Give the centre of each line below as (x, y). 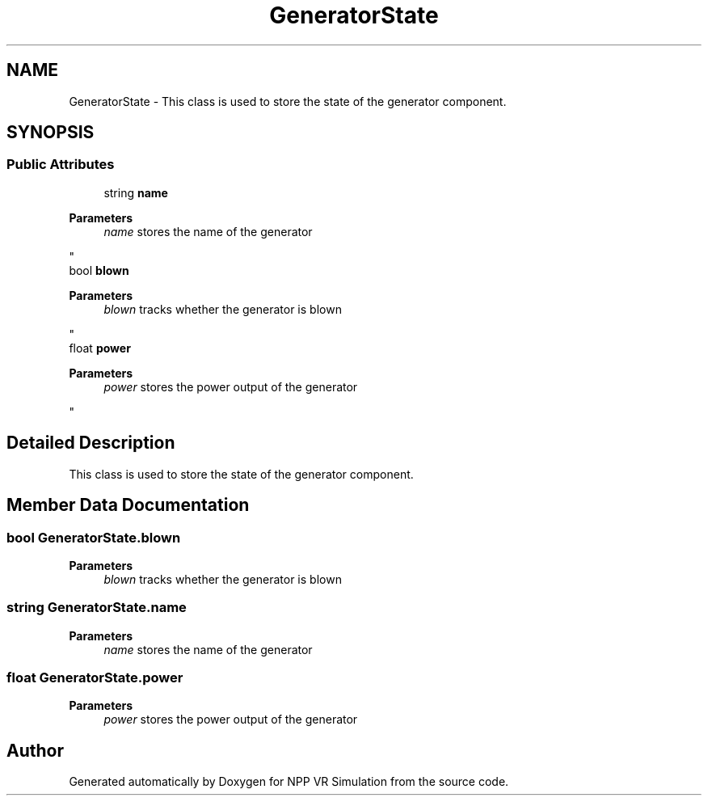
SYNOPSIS (51, 133)
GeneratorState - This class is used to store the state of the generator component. (288, 101)
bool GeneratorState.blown (94, 537)
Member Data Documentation (128, 505)
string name (136, 192)
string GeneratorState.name (97, 608)
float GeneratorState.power (95, 677)
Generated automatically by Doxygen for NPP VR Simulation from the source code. (289, 782)
